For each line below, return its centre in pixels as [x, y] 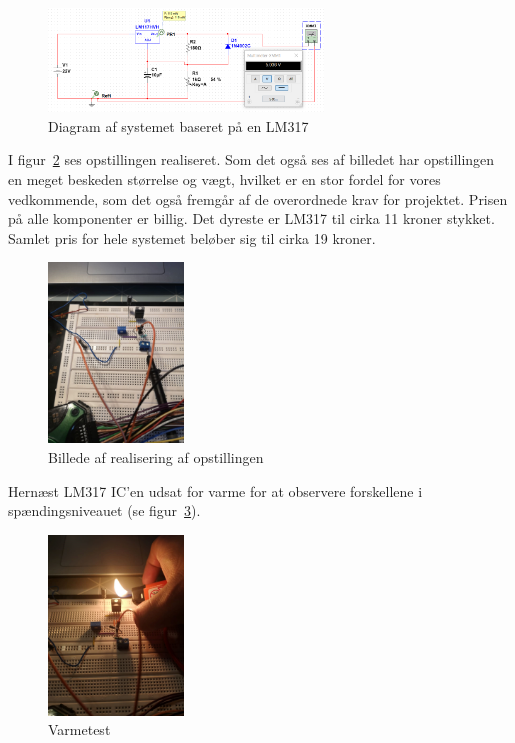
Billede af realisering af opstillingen [156, 456]
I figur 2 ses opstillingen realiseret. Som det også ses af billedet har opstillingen [251, 159]
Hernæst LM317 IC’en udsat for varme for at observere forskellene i [215, 490]
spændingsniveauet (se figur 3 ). [104, 510]
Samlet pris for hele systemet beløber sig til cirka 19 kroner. [192, 237]
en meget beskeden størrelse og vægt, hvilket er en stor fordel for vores [224, 179]
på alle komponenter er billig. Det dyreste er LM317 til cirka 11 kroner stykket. [251, 218]
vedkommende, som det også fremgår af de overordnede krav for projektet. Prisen [258, 198]
